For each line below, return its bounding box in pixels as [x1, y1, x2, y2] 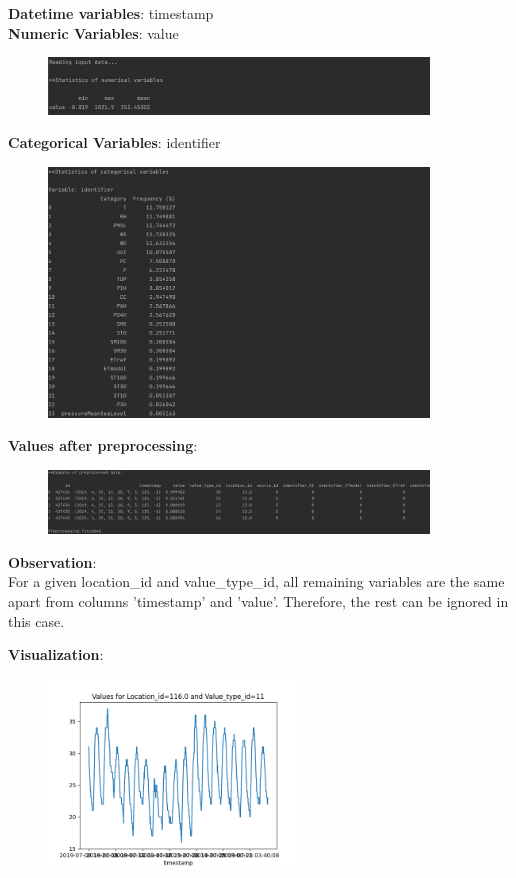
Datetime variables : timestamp [8, 3, 214, 23]
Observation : [8, 551, 97, 572]
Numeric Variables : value [8, 22, 179, 43]
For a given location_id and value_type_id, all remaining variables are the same [8, 571, 505, 592]
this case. [8, 610, 65, 631]
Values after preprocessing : [8, 435, 198, 456]
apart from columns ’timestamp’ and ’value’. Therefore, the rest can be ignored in [8, 590, 509, 611]
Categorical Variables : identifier [8, 132, 221, 153]
